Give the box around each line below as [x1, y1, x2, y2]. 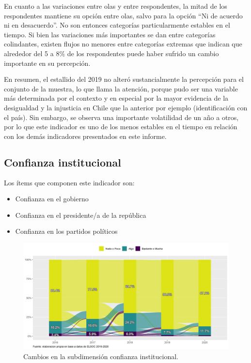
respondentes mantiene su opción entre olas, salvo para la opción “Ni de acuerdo [4, 10, 243, 20]
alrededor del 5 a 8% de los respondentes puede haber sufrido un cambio [4, 48, 219, 58]
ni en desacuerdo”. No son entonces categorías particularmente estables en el [4, 20, 230, 30]
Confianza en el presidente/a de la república [15, 210, 146, 220]
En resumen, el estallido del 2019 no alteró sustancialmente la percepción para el [4, 74, 244, 84]
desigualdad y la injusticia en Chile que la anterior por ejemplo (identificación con [4, 102, 248, 112]
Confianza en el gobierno [15, 194, 89, 204]
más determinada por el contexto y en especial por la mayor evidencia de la [4, 93, 229, 103]
